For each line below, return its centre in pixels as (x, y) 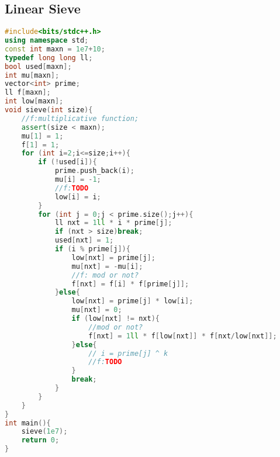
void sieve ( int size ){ (49, 110)
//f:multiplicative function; (80, 118)
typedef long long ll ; (49, 58)
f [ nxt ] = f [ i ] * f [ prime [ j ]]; (130, 284)
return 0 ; (40, 440)
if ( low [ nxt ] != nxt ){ (115, 319)
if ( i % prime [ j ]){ (92, 249)
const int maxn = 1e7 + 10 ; (55, 49)
